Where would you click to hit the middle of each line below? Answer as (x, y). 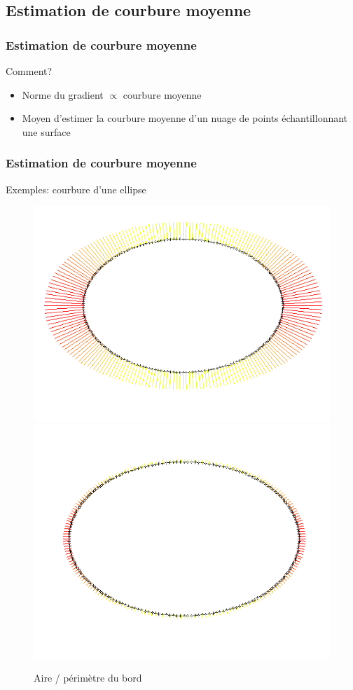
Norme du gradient (63, 94)
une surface (46, 131)
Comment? (29, 71)
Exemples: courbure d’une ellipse (76, 189)
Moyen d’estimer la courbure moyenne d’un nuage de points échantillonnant (185, 118)
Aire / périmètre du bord (88, 678)
